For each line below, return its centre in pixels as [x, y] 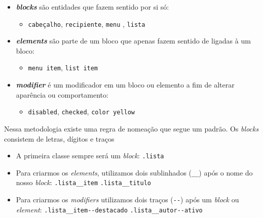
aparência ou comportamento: [62, 94]
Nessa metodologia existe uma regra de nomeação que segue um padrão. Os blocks [131, 128]
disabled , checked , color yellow [82, 112]
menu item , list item [63, 68]
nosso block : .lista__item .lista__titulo [84, 182]
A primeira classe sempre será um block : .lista [90, 156]
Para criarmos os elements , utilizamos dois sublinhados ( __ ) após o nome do [134, 172]
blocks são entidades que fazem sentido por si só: [92, 7]
